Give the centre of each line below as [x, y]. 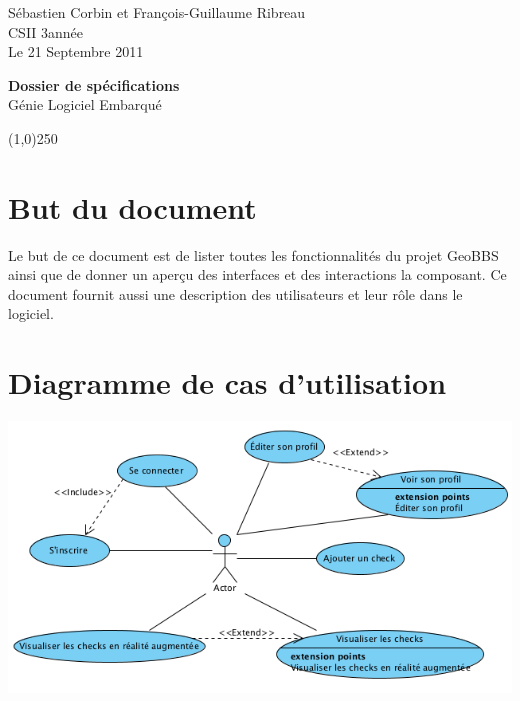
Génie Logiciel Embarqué [85, 104]
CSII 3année [46, 31]
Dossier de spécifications [94, 84]
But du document [132, 206]
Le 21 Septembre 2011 [76, 51]
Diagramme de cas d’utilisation [227, 382]
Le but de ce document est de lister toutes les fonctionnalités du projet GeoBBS [253, 254]
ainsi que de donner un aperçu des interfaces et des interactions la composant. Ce [257, 274]
